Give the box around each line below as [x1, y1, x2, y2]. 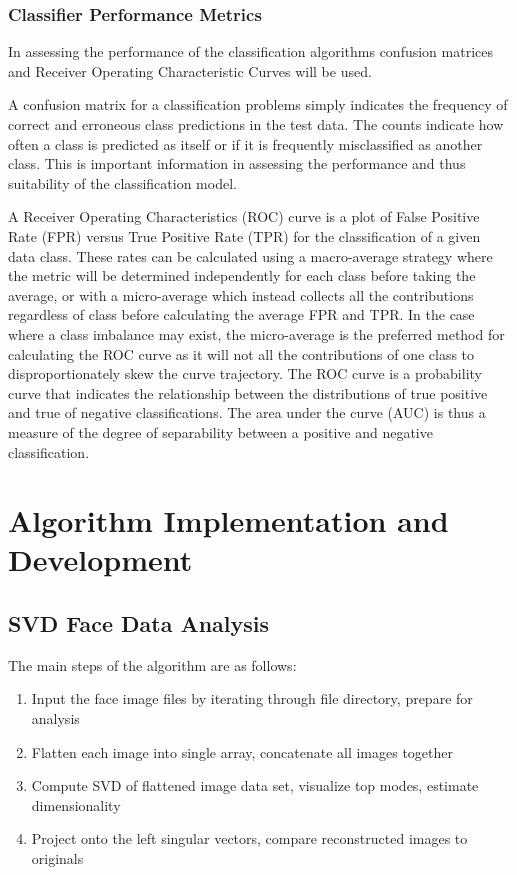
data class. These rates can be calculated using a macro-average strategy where [8, 245, 493, 266]
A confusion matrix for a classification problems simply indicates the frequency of [8, 94, 508, 115]
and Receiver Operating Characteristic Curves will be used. [8, 60, 372, 81]
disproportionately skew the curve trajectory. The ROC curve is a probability [8, 363, 482, 384]
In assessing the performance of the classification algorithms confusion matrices [8, 41, 493, 62]
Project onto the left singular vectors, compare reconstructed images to [31, 828, 468, 849]
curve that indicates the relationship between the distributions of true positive [8, 382, 488, 403]
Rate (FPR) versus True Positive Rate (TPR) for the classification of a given [8, 225, 481, 246]
